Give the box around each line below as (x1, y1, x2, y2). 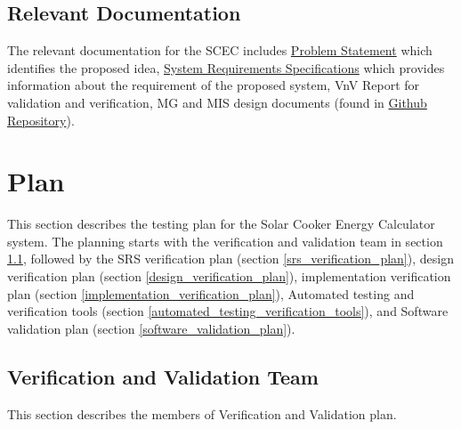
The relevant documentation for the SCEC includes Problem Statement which (7, 41, 433, 60)
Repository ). (7, 110, 75, 129)
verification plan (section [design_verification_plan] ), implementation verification (7, 267, 451, 286)
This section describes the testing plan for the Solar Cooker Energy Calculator (7, 214, 435, 233)
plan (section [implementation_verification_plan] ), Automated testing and (7, 284, 415, 303)
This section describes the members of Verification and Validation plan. (7, 404, 397, 423)
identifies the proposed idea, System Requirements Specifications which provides (7, 58, 445, 77)
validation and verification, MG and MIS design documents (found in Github (7, 93, 427, 111)
